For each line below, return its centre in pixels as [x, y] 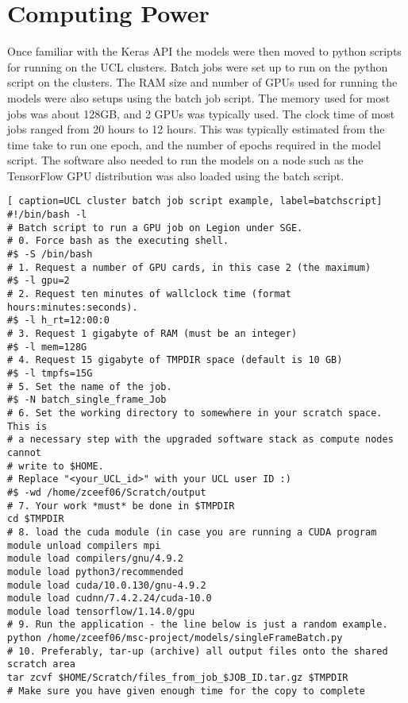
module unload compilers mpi [84, 545]
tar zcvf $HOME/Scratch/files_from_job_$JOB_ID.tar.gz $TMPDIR [178, 678]
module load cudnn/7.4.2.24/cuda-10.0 [110, 599]
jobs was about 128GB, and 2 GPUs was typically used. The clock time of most [201, 113]
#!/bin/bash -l [47, 215]
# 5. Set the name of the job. [90, 386]
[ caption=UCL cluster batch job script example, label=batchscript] [195, 201]
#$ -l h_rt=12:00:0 [58, 321]
